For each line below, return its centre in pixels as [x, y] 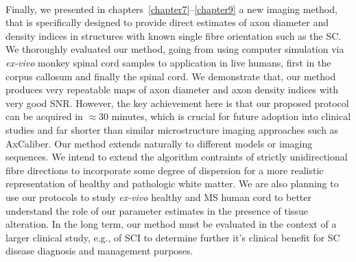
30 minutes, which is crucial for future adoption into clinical [225, 116]
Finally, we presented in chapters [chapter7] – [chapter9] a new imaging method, [171, 9]
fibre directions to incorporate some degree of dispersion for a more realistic [165, 170]
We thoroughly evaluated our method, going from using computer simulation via [175, 49]
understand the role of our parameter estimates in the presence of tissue [157, 210]
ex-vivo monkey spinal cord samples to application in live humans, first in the [168, 62]
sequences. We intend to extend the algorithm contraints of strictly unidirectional [177, 157]
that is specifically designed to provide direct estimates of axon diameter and [167, 22]
